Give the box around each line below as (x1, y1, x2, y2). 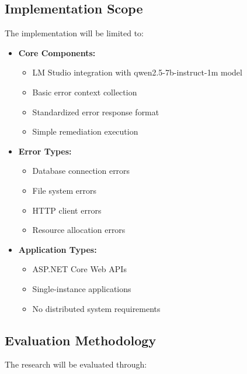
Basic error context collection (32, 85, 137, 98)
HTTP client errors (32, 204, 102, 216)
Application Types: (18, 243, 97, 255)
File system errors (32, 184, 97, 196)
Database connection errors (32, 164, 130, 177)
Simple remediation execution (32, 125, 138, 138)
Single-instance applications (32, 282, 131, 294)
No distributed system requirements (32, 302, 161, 314)
